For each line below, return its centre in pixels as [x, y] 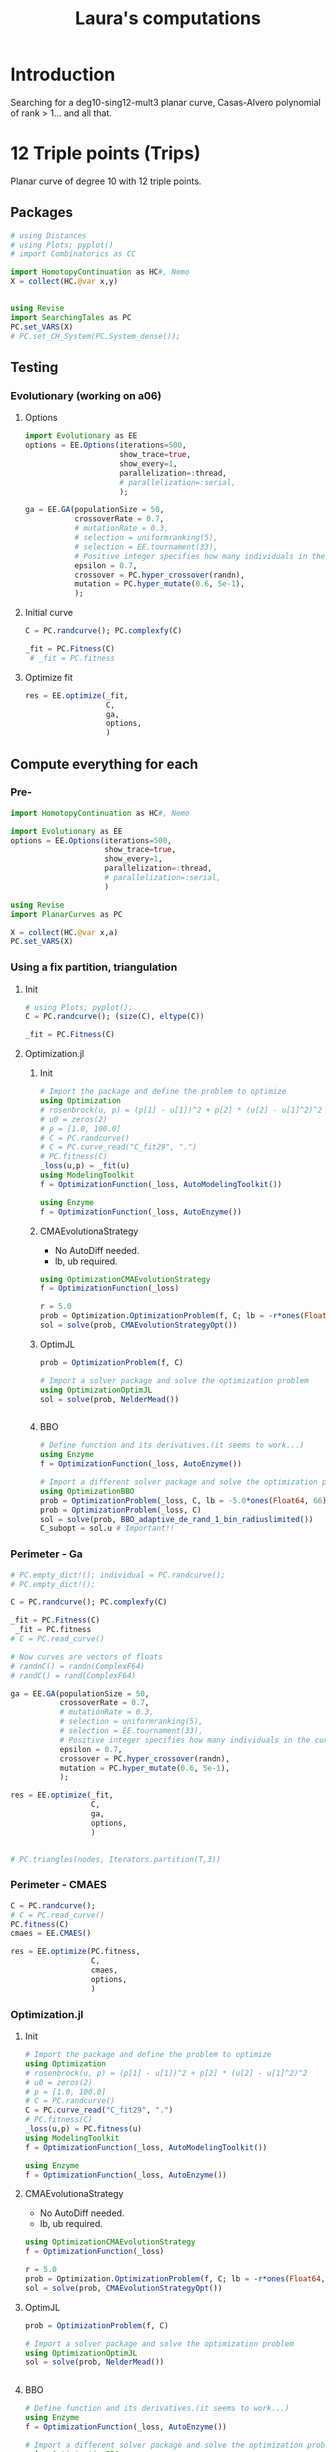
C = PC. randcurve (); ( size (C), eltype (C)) [114, 1017]
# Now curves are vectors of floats [86, 1657]
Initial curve [48, 613]
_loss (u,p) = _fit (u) [84, 1166]
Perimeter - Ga [46, 1554]
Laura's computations [168, 18]
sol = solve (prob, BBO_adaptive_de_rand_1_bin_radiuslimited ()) [176, 1519]
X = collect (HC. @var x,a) [64, 932]
